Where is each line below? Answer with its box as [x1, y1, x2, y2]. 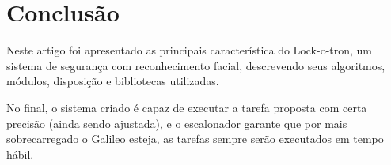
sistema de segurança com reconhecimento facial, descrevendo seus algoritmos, [6, 57, 385, 73]
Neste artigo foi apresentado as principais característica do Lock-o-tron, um [6, 42, 373, 58]
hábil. [6, 145, 34, 162]
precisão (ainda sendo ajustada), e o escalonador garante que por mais [6, 114, 347, 131]
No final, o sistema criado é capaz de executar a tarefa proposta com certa [6, 99, 367, 115]
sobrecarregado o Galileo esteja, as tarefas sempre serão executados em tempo [6, 130, 384, 147]
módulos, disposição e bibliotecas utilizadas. [6, 73, 219, 89]
